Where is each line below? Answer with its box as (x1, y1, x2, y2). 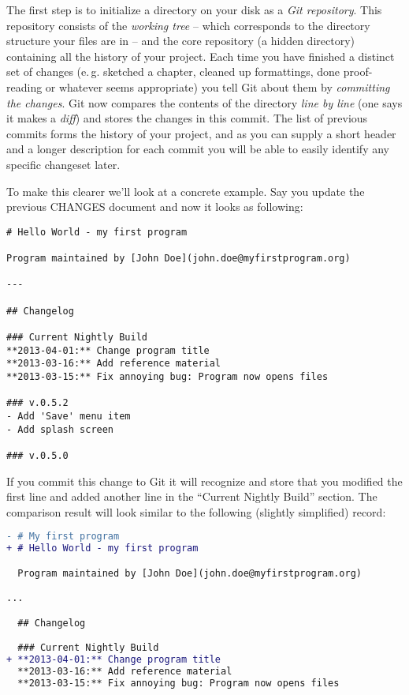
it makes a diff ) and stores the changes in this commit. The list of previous (6, 110, 368, 126)
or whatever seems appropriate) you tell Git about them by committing (45, 78, 390, 95)
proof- (343, 63, 373, 80)
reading (6, 78, 43, 95)
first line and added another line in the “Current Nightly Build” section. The (6, 488, 377, 505)
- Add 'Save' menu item (6, 410, 131, 422)
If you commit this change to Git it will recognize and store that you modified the (6, 472, 403, 489)
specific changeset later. (6, 156, 121, 172)
